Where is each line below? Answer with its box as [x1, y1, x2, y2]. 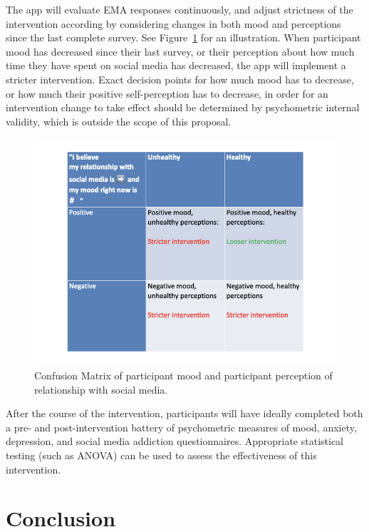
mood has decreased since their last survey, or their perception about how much [6, 44, 355, 58]
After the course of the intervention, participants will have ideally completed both [6, 406, 363, 421]
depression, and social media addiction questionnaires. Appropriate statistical [6, 434, 344, 449]
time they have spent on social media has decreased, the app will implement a [6, 58, 346, 73]
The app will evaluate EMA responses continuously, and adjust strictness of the [6, 2, 353, 16]
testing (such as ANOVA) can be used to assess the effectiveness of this [6, 447, 317, 462]
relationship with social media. [34, 382, 168, 397]
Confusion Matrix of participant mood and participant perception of [34, 367, 333, 382]
